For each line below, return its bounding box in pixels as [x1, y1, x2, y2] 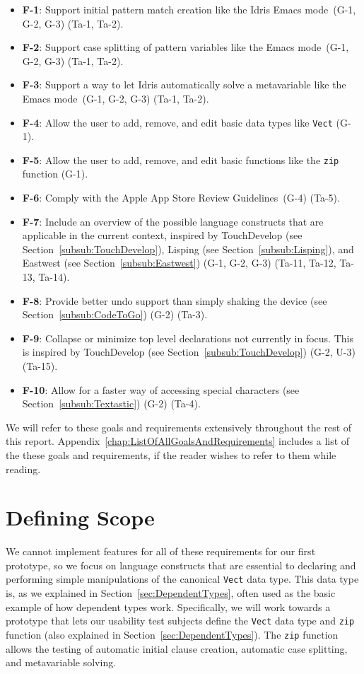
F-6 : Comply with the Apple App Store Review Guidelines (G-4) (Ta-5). [22, 190, 340, 205]
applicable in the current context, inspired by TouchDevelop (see [22, 228, 303, 243]
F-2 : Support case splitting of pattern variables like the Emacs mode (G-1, [22, 40, 349, 54]
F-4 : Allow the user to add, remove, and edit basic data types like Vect [22, 115, 333, 129]
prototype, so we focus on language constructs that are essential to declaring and [6, 557, 356, 572]
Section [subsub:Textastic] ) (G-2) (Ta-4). [22, 396, 201, 411]
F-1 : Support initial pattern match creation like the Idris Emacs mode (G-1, [22, 2, 356, 16]
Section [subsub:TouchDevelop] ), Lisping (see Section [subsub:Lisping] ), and [22, 241, 354, 256]
